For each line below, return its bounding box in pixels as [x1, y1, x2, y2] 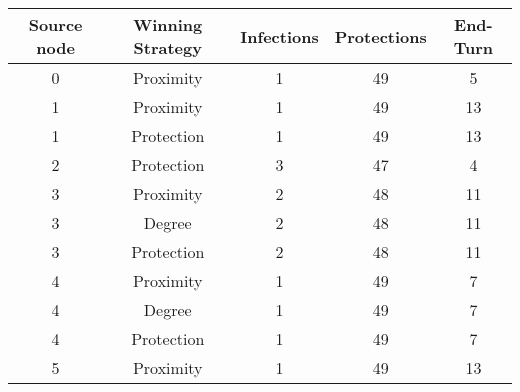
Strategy [133, 36, 202, 59]
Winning [133, 13, 203, 36]
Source [28, 13, 83, 36]
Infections [240, 24, 319, 48]
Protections [334, 24, 427, 48]
